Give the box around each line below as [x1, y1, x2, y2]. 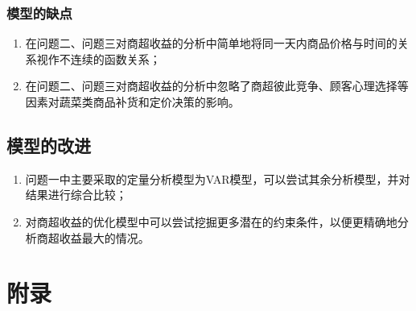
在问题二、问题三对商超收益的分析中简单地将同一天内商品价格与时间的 [25, 35, 397, 52]
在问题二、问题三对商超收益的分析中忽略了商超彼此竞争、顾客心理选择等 [25, 77, 409, 94]
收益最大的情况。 [59, 229, 150, 246]
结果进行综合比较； [25, 186, 127, 203]
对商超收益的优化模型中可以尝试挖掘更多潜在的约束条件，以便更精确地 [25, 213, 397, 230]
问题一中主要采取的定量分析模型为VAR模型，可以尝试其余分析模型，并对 [25, 170, 410, 187]
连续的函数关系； [70, 50, 161, 67]
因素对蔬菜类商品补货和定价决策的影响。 [25, 93, 240, 110]
